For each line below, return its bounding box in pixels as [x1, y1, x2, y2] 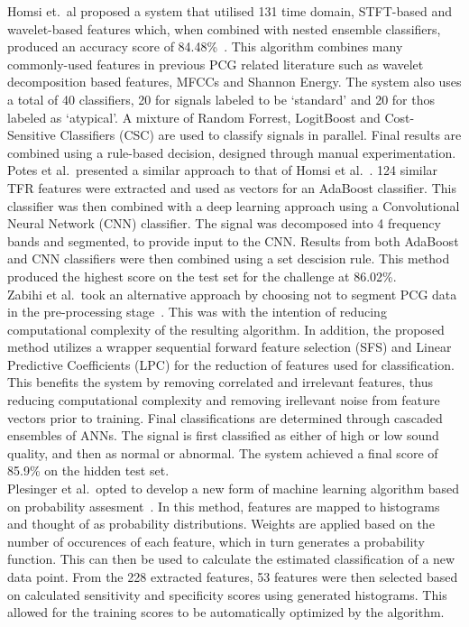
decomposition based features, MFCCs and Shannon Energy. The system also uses [7, 72, 462, 91]
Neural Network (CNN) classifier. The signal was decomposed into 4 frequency [7, 214, 441, 233]
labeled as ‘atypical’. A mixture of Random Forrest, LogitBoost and [7, 107, 381, 126]
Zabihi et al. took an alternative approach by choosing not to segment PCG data [7, 284, 457, 303]
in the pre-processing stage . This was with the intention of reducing [7, 302, 387, 321]
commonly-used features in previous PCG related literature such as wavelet [7, 54, 424, 73]
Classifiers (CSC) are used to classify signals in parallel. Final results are [60, 125, 462, 144]
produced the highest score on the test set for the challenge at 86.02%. [7, 266, 397, 285]
